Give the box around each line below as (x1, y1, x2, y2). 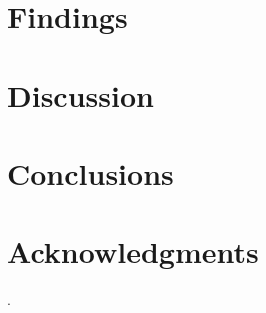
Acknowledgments (7, 231, 259, 272)
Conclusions (7, 152, 174, 193)
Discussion (7, 74, 154, 115)
